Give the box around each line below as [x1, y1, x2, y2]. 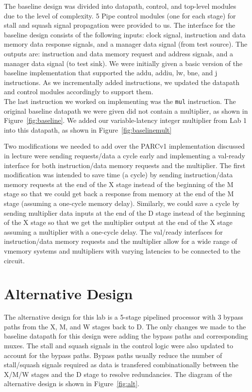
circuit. [4, 255, 25, 265]
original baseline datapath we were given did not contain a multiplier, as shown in [4, 105, 248, 116]
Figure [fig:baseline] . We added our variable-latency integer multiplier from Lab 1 [4, 115, 247, 125]
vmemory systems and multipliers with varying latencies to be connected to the [4, 245, 240, 256]
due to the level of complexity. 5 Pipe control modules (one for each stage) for [4, 10, 236, 20]
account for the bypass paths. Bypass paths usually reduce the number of [4, 350, 222, 360]
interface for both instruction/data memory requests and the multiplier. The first [4, 160, 246, 170]
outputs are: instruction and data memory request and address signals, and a [4, 48, 234, 58]
